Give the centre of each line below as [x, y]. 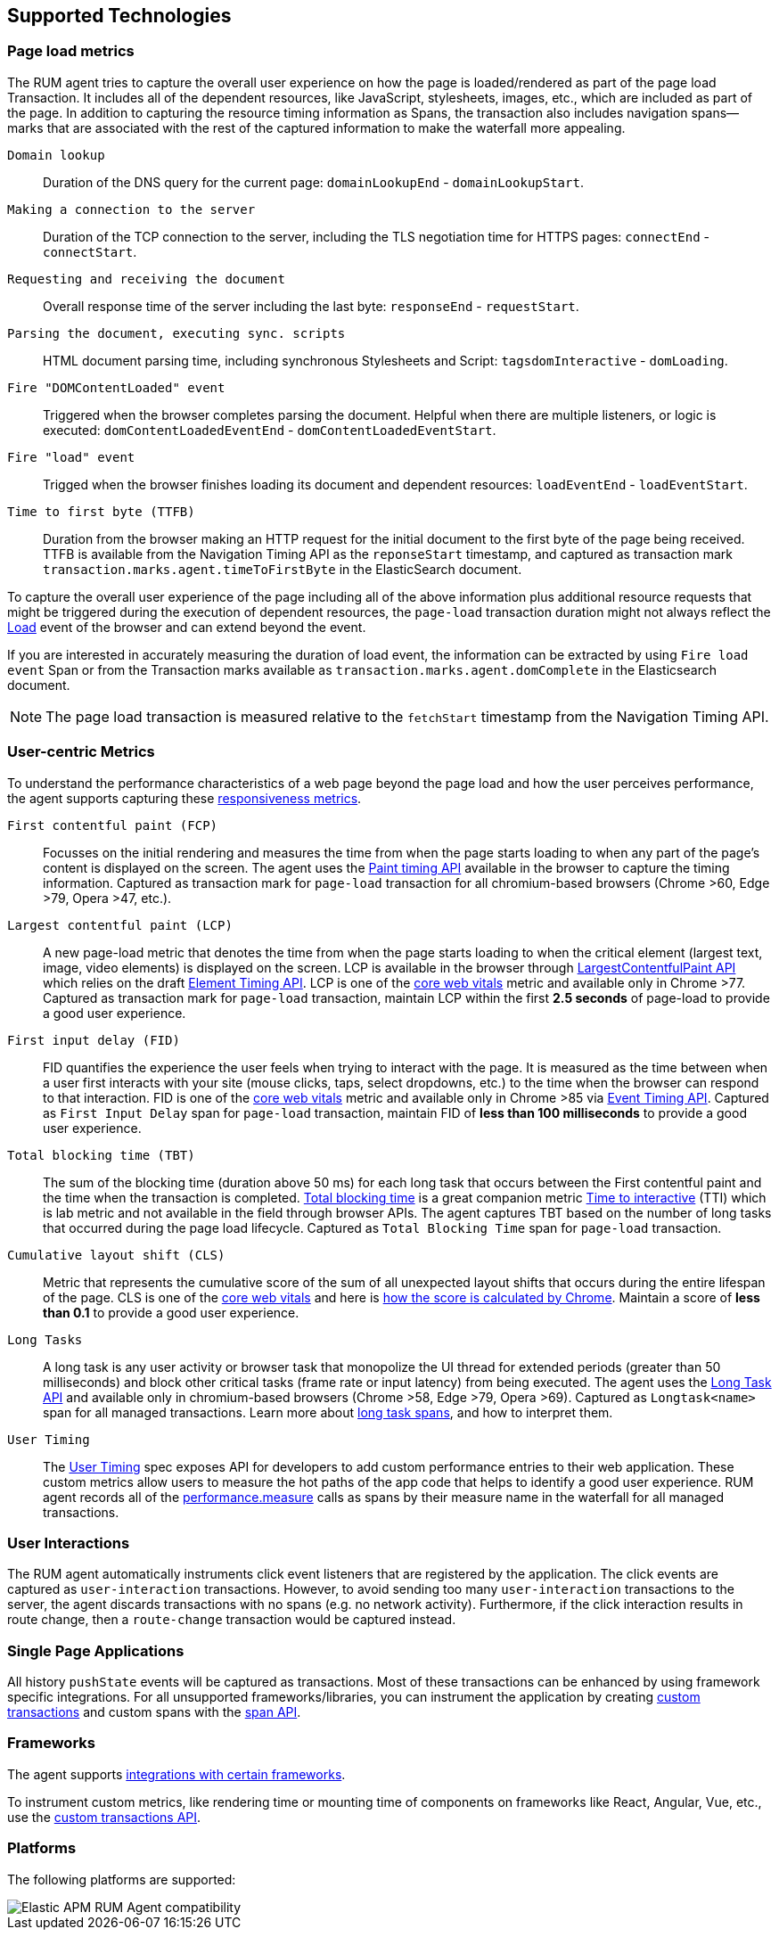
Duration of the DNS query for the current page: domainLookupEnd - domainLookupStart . [313, 182]
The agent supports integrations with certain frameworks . [176, 1774]
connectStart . [90, 251]
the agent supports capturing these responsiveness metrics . [184, 798]
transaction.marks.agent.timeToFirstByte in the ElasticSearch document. [283, 569]
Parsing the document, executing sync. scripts [176, 333]
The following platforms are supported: [122, 1879]
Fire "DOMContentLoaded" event [116, 387]
